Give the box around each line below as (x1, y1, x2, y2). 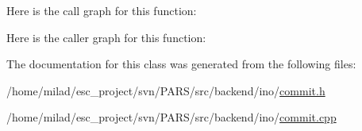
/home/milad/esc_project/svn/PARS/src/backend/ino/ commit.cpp (6, 109, 337, 125)
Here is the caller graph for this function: (6, 29, 206, 45)
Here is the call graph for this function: (6, 2, 197, 18)
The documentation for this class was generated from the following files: (6, 56, 356, 72)
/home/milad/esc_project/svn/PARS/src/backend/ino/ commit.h (6, 82, 325, 98)
